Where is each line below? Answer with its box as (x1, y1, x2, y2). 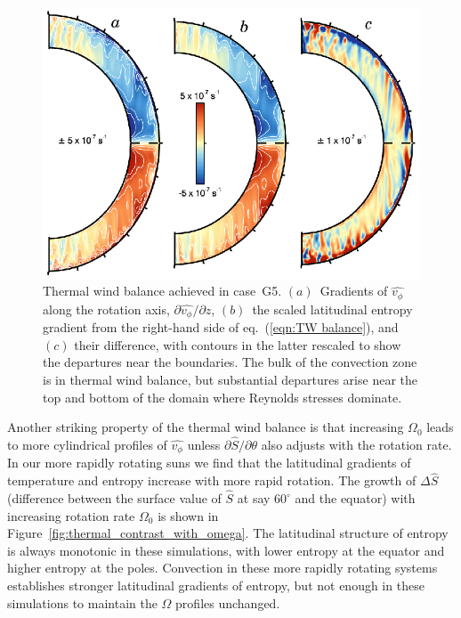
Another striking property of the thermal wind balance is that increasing (7, 418, 404, 436)
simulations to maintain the (7, 593, 158, 612)
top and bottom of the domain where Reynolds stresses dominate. (43, 387, 402, 406)
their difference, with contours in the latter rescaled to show (74, 335, 401, 354)
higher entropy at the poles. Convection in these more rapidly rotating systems (7, 558, 438, 577)
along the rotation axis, (43, 299, 170, 318)
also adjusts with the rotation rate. (261, 435, 452, 453)
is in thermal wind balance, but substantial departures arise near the (43, 370, 417, 388)
